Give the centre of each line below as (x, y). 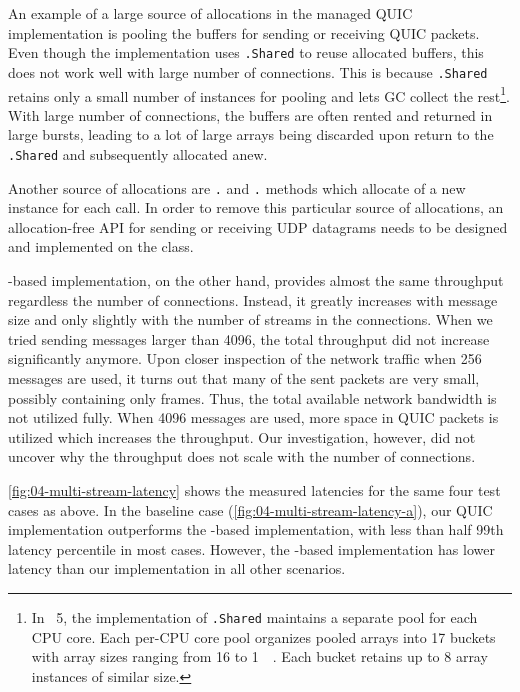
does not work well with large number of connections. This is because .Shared (248, 71)
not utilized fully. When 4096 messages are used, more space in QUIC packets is (253, 417)
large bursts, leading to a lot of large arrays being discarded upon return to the (251, 134)
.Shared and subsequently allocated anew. (138, 153)
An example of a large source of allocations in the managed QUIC (210, 13)
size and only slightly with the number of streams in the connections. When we (250, 319)
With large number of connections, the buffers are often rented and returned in (250, 114)
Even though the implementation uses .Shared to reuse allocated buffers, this (246, 52)
